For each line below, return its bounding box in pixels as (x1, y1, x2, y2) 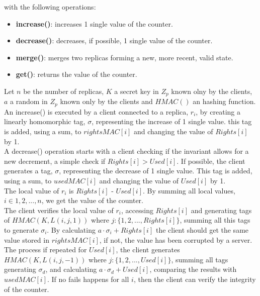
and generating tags (191, 205, 252, 215)
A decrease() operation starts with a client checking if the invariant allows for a (4, 146, 249, 156)
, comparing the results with (149, 264, 237, 274)
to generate (4, 225, 39, 235)
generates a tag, (4, 165, 53, 176)
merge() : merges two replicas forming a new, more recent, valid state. (16, 52, 233, 62)
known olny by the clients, (171, 85, 252, 96)
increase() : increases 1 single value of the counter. (16, 18, 173, 29)
